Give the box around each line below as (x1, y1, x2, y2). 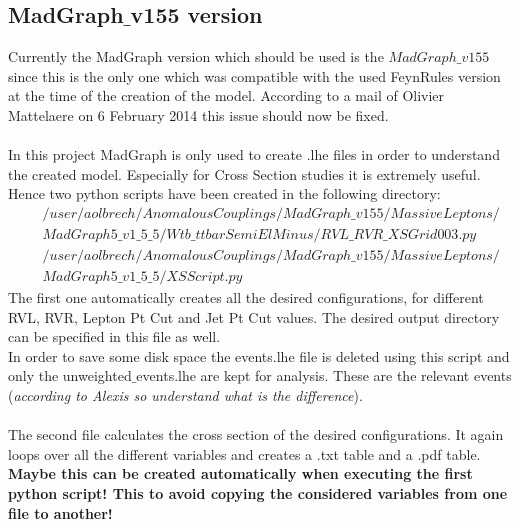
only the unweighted (8, 365, 132, 386)
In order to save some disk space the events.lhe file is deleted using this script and (8, 345, 510, 366)
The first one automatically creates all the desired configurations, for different (8, 287, 484, 308)
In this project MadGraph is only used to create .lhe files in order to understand (8, 144, 500, 165)
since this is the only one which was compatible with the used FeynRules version (8, 65, 501, 86)
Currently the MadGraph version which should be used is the (8, 46, 384, 67)
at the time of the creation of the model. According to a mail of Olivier (8, 85, 445, 106)
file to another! (8, 502, 113, 523)
